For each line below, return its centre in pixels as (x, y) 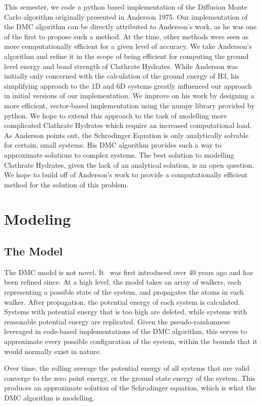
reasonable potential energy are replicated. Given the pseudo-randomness (117, 321)
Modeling (38, 219)
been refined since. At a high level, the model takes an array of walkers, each (123, 282)
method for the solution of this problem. (66, 184)
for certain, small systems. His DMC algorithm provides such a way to (113, 145)
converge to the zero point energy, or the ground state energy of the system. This (130, 378)
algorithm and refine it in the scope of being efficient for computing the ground (126, 56)
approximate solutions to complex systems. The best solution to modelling (119, 154)
